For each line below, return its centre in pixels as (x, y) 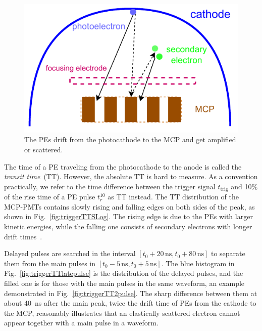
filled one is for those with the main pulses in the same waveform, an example (124, 283)
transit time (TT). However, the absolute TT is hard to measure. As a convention (131, 176)
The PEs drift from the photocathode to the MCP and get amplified (130, 139)
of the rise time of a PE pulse (50, 197)
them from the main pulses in (50, 263)
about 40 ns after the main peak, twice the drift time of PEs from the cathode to (130, 303)
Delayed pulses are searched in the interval (70, 253)
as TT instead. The (138, 197)
